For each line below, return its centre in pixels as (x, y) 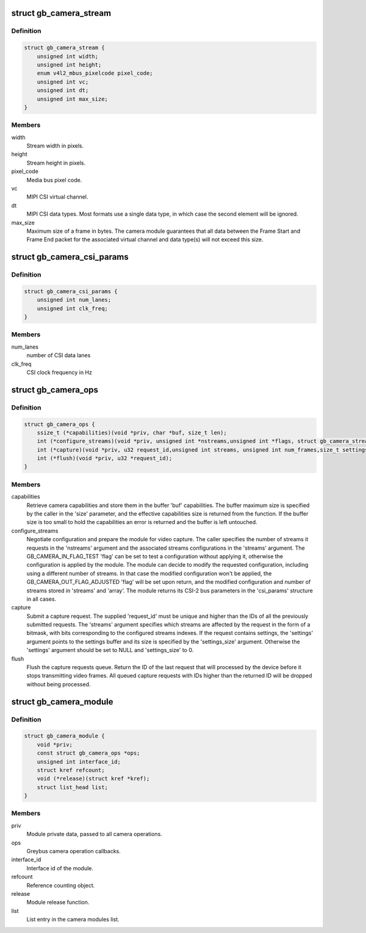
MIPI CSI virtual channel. (57, 197)
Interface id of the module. (60, 868)
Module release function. (58, 903)
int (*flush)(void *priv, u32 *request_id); (105, 458)
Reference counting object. (61, 885)
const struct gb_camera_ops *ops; (88, 753)
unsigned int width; (68, 56)
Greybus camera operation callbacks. (74, 851)
